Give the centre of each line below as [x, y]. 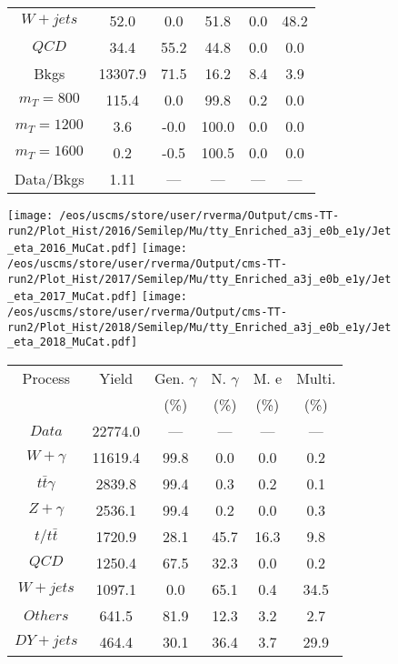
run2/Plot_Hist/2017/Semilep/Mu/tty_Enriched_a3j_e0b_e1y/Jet [199, 279]
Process [46, 377]
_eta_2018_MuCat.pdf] [73, 342]
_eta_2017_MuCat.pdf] [73, 297]
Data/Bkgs [50, 179]
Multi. [316, 377]
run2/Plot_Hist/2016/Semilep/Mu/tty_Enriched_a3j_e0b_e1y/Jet [199, 231]
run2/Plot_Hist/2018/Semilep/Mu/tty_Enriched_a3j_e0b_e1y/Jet [199, 327]
